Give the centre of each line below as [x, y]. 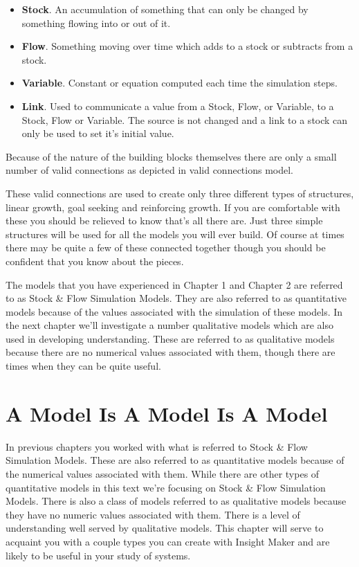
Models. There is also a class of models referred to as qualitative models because [176, 501]
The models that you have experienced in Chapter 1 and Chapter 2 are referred [174, 284]
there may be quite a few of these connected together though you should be [166, 247]
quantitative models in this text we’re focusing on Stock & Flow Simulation [166, 487]
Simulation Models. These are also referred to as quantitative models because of [175, 460]
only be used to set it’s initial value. [98, 133]
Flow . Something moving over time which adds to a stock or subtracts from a [187, 46]
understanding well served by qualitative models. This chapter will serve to [165, 528]
